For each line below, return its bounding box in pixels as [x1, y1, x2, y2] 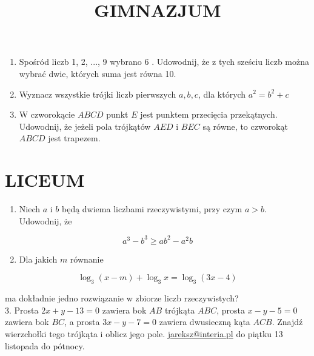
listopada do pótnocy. [5, 339, 85, 352]
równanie [70, 252, 104, 265]
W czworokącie [19, 108, 75, 121]
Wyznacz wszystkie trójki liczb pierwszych [19, 87, 176, 100]
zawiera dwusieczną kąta [159, 315, 250, 328]
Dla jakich [19, 252, 58, 265]
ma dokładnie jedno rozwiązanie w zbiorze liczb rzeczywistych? [5, 292, 239, 304]
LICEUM [5, 167, 85, 192]
